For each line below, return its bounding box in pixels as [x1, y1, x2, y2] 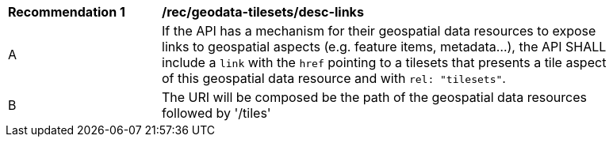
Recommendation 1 [8, 4, 125, 20]
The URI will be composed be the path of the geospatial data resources [162, 89, 587, 105]
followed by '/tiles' [162, 105, 271, 121]
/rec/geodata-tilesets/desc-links [162, 4, 364, 20]
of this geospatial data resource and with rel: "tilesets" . [162, 70, 506, 86]
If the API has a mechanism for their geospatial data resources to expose [162, 23, 596, 39]
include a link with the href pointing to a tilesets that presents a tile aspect [162, 55, 607, 70]
